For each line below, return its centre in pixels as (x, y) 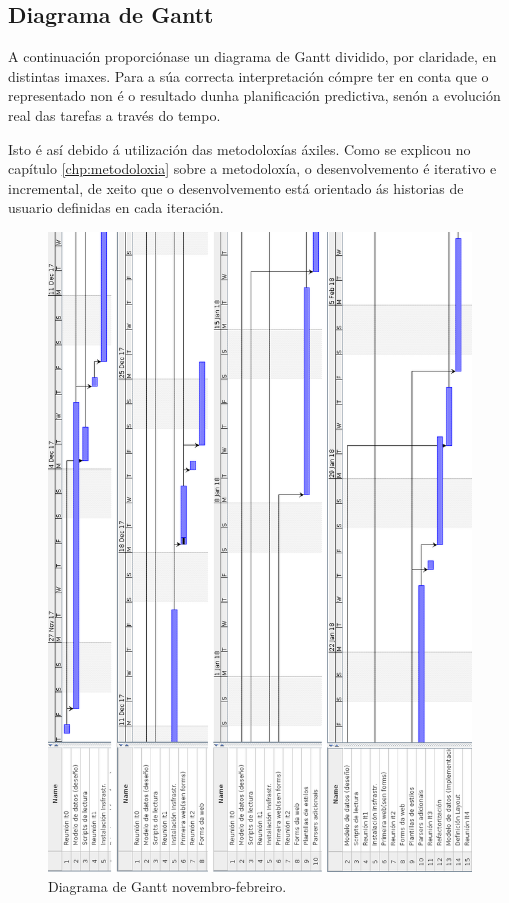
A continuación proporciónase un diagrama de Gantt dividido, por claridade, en (252, 56)
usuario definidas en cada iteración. (116, 207)
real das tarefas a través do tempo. (114, 114)
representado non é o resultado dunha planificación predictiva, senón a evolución (254, 95)
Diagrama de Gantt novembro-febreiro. (167, 885)
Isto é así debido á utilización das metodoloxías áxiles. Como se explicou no (239, 148)
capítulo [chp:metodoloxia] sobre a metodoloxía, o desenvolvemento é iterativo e (252, 168)
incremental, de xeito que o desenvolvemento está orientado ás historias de (236, 187)
